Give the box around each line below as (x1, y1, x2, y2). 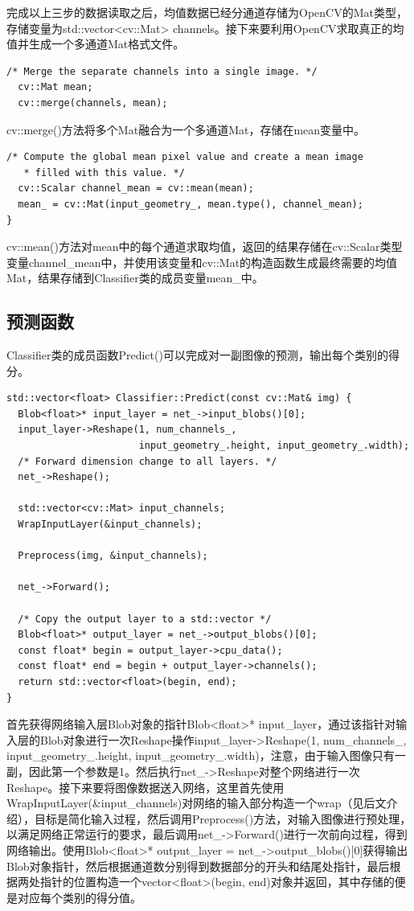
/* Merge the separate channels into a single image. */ (6, 65, 318, 77)
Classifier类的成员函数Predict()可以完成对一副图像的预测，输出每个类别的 (6, 347, 388, 363)
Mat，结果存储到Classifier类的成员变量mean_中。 (6, 269, 264, 286)
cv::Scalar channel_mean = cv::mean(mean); (18, 183, 254, 195)
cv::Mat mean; (18, 81, 93, 93)
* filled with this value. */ (23, 166, 185, 179)
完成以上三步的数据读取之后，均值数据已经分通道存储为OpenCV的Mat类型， (6, 4, 408, 20)
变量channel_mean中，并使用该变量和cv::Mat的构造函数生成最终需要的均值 (6, 253, 398, 270)
